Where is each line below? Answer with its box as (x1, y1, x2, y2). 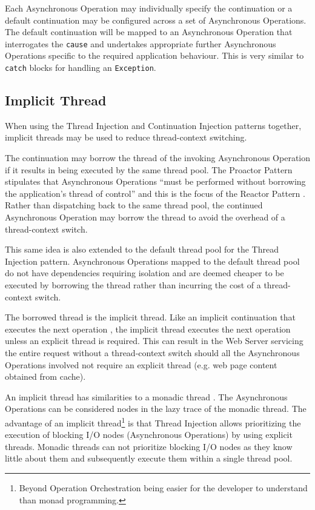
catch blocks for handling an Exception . (5, 61, 156, 74)
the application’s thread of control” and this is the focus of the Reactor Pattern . (5, 187, 305, 199)
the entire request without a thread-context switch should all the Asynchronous (5, 346, 300, 359)
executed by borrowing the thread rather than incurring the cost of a (5, 279, 261, 291)
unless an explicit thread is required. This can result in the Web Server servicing (5, 334, 303, 347)
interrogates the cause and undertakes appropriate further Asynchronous (5, 37, 276, 50)
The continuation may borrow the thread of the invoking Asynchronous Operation (5, 151, 311, 164)
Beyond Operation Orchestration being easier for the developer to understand (19, 481, 308, 494)
